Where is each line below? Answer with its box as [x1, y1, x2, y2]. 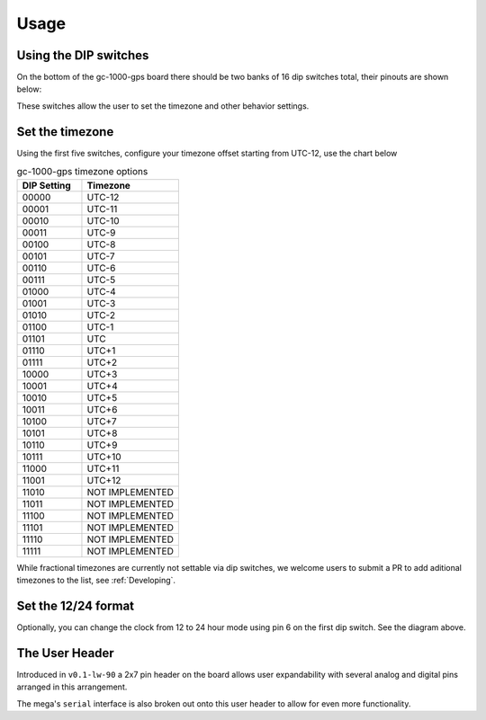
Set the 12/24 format [16, 598, 135, 613]
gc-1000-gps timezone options [16, 165, 148, 178]
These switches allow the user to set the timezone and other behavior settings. [16, 100, 310, 111]
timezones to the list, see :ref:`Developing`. [16, 574, 175, 585]
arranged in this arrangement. [16, 681, 128, 692]
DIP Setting [22, 179, 71, 191]
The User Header [16, 645, 114, 661]
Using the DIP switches [16, 48, 149, 63]
